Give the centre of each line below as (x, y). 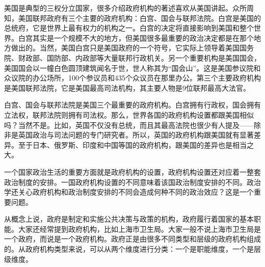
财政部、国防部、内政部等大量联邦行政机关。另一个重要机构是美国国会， (139, 57)
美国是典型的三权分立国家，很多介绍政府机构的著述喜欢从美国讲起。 (118, 8)
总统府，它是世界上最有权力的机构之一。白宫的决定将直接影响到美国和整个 (129, 28)
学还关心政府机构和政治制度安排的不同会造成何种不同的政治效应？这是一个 (129, 192)
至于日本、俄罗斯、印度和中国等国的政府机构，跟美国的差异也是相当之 (136, 144)
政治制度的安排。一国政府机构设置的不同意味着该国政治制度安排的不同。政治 (132, 182)
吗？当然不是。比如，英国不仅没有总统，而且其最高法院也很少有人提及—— (129, 125)
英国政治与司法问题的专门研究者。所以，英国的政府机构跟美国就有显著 (136, 135)
